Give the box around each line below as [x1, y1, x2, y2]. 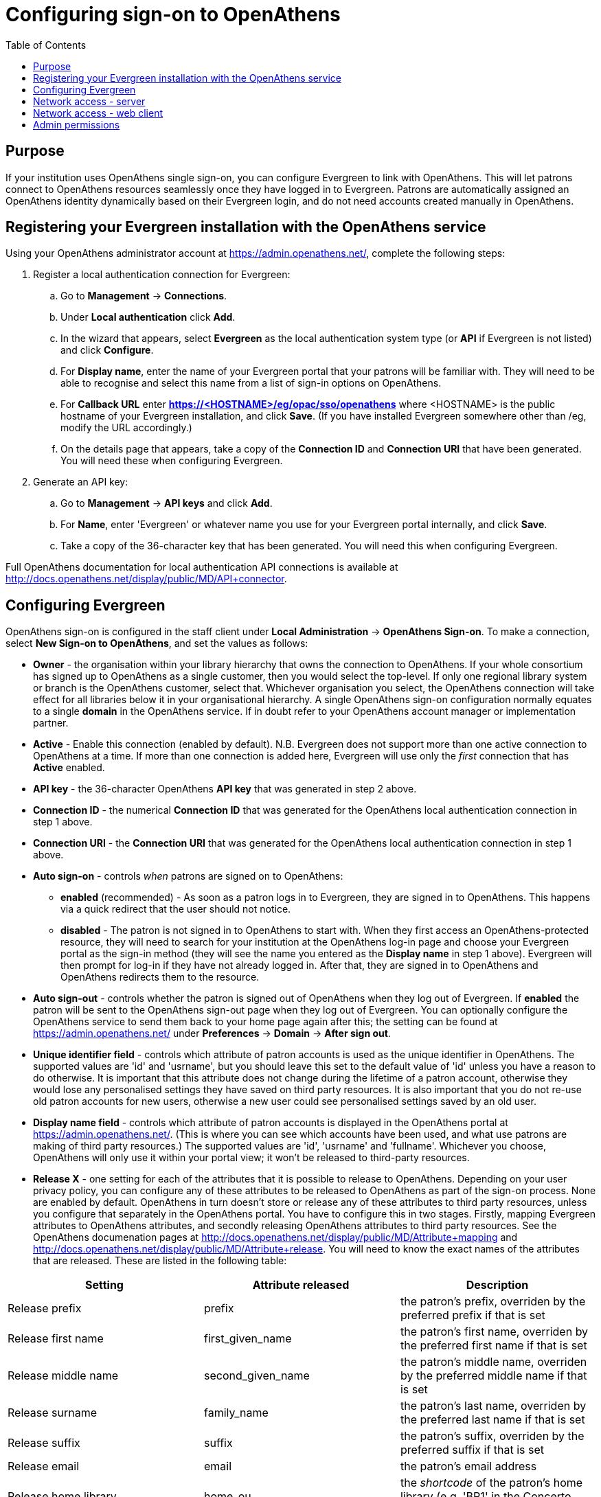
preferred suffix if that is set [400, 1443, 545, 1457]
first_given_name [203, 1332, 292, 1346]
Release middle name [8, 1369, 118, 1383]
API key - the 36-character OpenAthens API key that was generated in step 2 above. [33, 783, 417, 795]
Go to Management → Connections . [60, 290, 227, 302]
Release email [8, 1459, 80, 1474]
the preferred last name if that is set [400, 1413, 585, 1427]
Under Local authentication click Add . [60, 311, 236, 323]
